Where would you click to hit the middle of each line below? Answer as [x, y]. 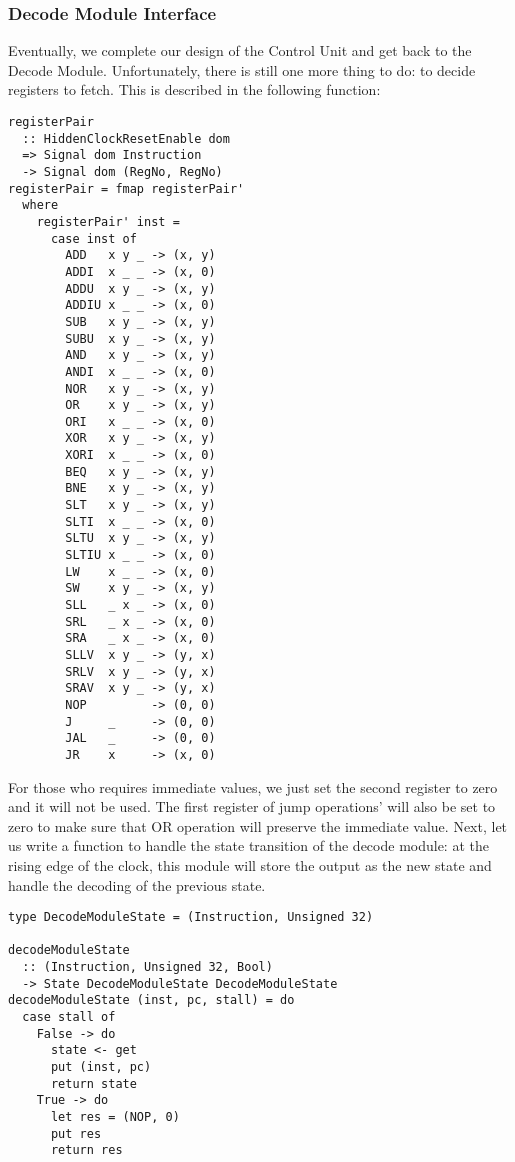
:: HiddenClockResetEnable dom [126, 138]
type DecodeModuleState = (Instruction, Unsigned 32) [191, 917]
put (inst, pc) [101, 1067]
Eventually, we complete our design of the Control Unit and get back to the [240, 50]
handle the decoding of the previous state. [137, 884]
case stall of [69, 1017]
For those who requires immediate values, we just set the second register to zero [253, 786]
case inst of [93, 238]
